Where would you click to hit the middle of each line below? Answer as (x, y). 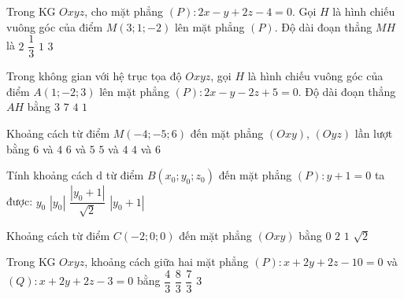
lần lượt (374, 133)
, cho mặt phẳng (124, 11)
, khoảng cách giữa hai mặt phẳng (167, 262)
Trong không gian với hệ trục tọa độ (94, 76)
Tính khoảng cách (50, 175)
